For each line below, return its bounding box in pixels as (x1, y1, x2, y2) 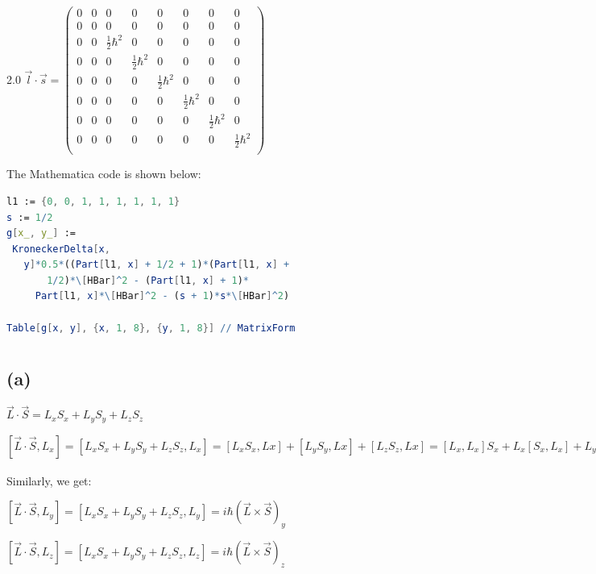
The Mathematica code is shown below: (6, 165, 201, 182)
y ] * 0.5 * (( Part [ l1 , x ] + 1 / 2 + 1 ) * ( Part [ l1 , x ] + (23, 259, 290, 271)
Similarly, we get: (6, 472, 92, 489)
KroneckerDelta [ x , (12, 243, 110, 255)
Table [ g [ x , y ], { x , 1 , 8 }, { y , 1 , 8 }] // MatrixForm (6, 322, 296, 334)
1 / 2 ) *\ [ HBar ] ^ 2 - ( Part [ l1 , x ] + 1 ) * (47, 274, 249, 286)
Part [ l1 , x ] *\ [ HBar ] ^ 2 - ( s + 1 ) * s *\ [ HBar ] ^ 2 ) (35, 290, 290, 302)
